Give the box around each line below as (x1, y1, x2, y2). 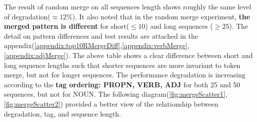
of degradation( (4, 11, 51, 21)
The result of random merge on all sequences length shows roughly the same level (4, 1, 252, 11)
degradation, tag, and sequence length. (4, 108, 121, 119)
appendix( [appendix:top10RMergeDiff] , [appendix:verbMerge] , (4, 40, 190, 51)
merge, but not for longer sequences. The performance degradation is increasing (4, 69, 246, 80)
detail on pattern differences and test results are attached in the (4, 30, 198, 41)
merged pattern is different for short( (4, 21, 129, 31)
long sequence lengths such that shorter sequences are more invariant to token (4, 60, 241, 70)
